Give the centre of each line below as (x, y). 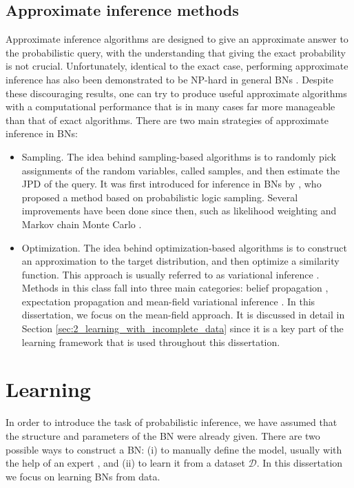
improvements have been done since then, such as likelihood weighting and (179, 211)
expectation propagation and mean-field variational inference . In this (168, 301)
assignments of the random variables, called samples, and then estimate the (181, 170)
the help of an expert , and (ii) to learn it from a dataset (125, 463)
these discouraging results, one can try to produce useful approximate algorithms (176, 93)
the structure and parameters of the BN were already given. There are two (163, 435)
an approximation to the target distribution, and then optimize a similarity (180, 261)
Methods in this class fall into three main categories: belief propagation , (175, 288)
